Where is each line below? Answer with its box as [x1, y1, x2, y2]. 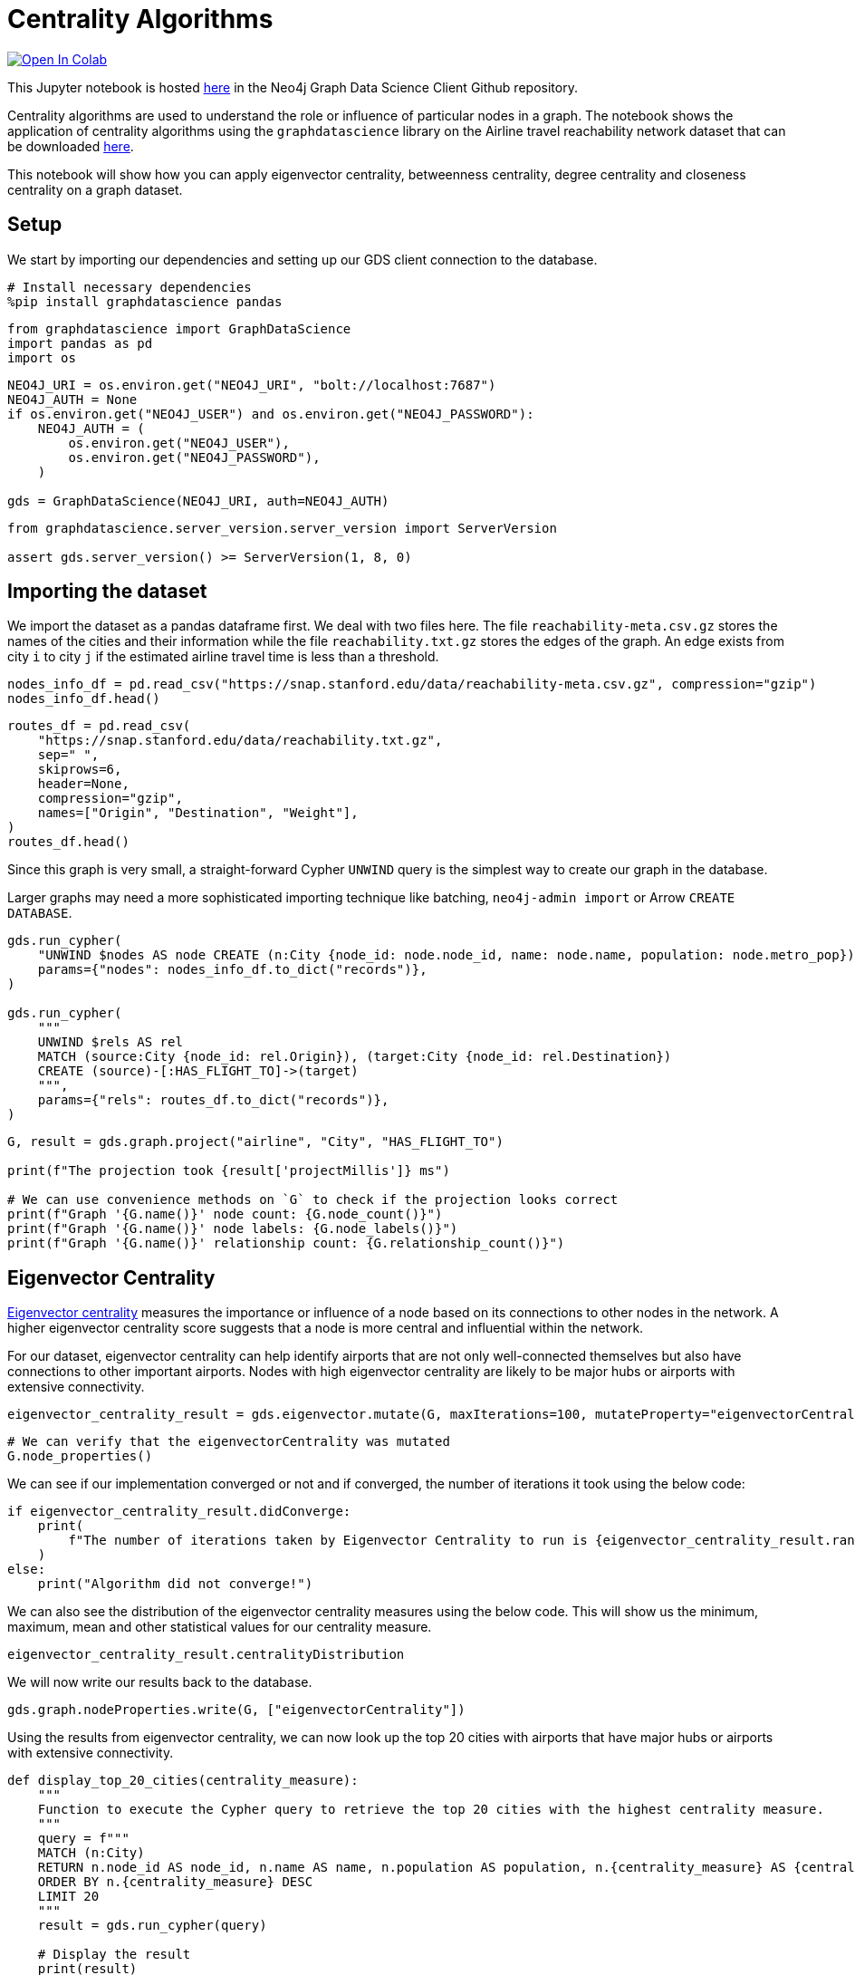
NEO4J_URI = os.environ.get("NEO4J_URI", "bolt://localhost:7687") [7, 377, 496, 392]
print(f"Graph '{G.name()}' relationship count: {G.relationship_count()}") [7, 1236, 565, 1251]
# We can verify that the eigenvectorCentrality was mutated [7, 1434, 450, 1450]
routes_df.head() [7, 834, 130, 850]
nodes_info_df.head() [7, 691, 160, 707]
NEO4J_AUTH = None [7, 391, 138, 407]
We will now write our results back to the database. [7, 1674, 312, 1691]
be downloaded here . [7, 138, 134, 154]
